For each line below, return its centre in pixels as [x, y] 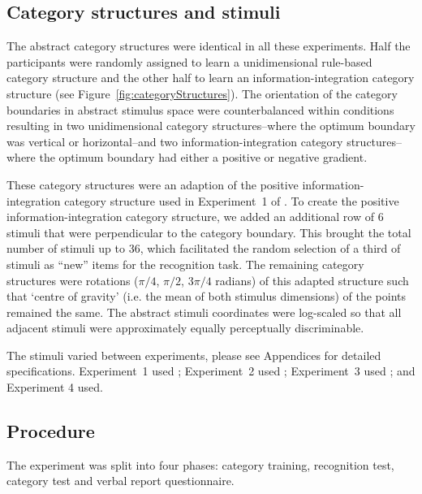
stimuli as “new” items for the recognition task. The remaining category [185, 264]
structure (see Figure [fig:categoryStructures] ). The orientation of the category [202, 93]
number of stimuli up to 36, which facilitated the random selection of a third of [204, 248]
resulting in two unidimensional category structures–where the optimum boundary [211, 126]
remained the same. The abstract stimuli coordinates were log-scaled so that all [204, 312]
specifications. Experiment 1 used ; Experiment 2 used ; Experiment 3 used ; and [211, 371]
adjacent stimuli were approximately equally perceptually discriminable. [185, 328]
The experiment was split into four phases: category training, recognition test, [200, 464]
